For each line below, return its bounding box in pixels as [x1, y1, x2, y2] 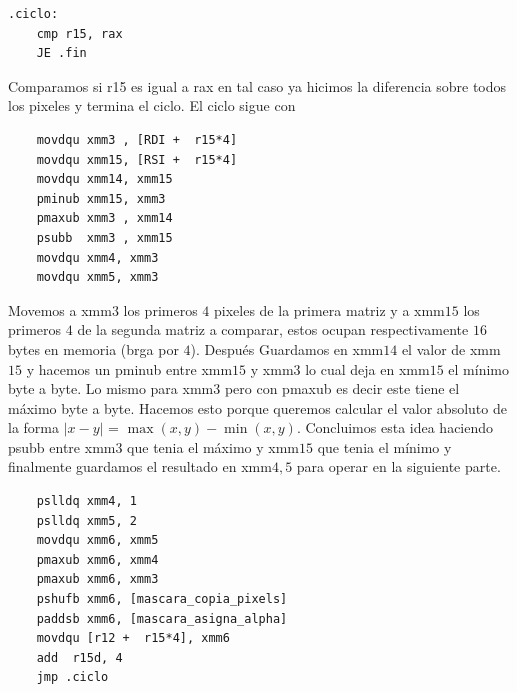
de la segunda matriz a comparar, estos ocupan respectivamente [77, 319, 469, 340]
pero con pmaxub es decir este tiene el [224, 378, 460, 399]
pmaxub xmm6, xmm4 [36, 552, 159, 567]
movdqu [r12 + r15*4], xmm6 [36, 631, 230, 646]
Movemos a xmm [8, 299, 112, 320]
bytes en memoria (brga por [8, 338, 179, 359]
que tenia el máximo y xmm [127, 436, 299, 457]
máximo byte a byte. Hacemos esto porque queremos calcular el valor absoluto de [8, 397, 507, 418]
